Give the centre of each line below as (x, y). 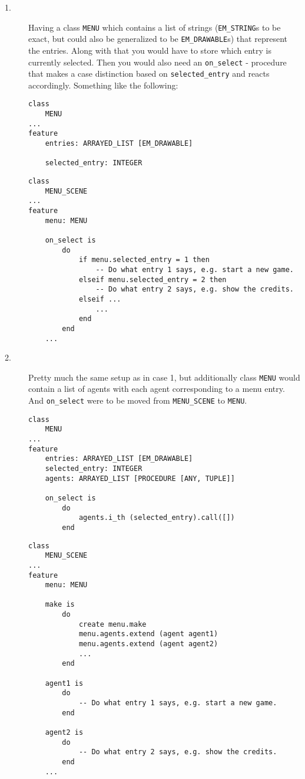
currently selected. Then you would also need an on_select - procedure (158, 62)
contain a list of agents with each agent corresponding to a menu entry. (157, 389)
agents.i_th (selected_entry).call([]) (157, 518)
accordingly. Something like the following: (103, 85)
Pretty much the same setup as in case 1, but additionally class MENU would (164, 377)
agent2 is (64, 732)
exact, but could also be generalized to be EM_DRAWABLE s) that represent (158, 39)
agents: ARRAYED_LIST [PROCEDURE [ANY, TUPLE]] (140, 478)
